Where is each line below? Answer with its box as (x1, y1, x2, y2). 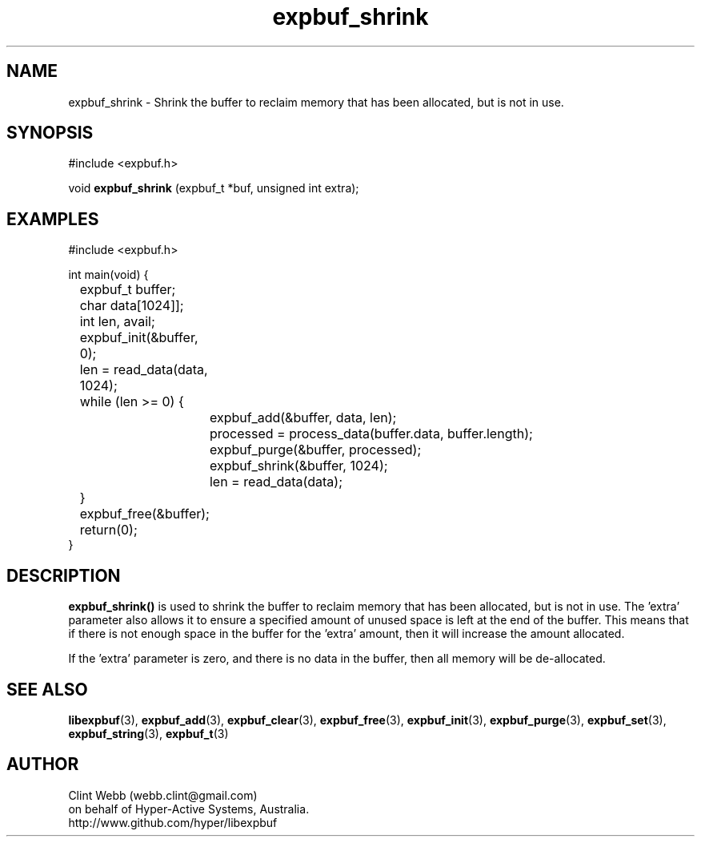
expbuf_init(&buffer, (79, 329, 198, 346)
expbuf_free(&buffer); (79, 506, 210, 522)
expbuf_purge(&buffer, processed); (209, 442, 422, 458)
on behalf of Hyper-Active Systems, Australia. (68, 801, 310, 816)
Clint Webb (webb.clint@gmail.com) (68, 788, 258, 802)
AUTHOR (6, 754, 79, 775)
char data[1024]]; (79, 297, 184, 314)
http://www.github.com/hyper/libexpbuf (68, 815, 278, 829)
